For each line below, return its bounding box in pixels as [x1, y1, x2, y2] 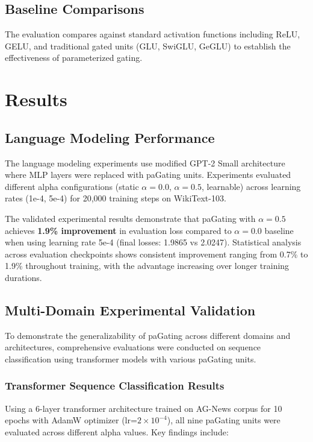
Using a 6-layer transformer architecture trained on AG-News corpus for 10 [5, 402, 282, 414]
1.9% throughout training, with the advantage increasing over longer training [5, 259, 290, 272]
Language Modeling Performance [5, 128, 215, 147]
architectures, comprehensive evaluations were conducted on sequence [5, 341, 261, 353]
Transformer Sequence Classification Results [5, 378, 225, 393]
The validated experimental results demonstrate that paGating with [5, 212, 256, 224]
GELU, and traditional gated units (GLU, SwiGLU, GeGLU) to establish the [5, 39, 291, 52]
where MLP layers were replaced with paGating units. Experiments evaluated [5, 168, 291, 181]
